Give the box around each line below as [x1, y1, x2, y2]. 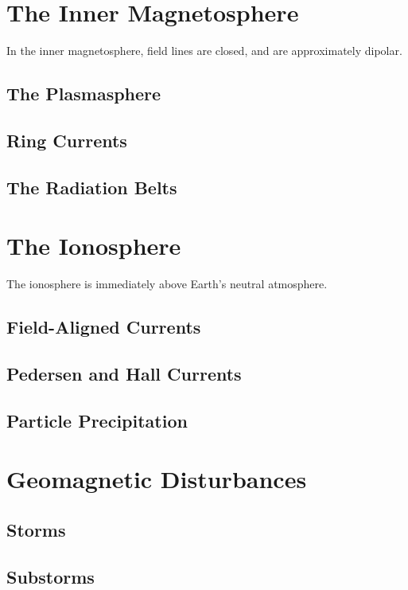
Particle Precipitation [6, 408, 188, 432]
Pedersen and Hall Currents [6, 361, 242, 385]
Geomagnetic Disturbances [6, 463, 307, 495]
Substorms [6, 564, 95, 588]
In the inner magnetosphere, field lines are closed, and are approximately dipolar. [6, 42, 402, 59]
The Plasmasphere [6, 81, 161, 106]
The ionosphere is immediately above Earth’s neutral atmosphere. [6, 275, 328, 292]
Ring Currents [6, 127, 127, 152]
